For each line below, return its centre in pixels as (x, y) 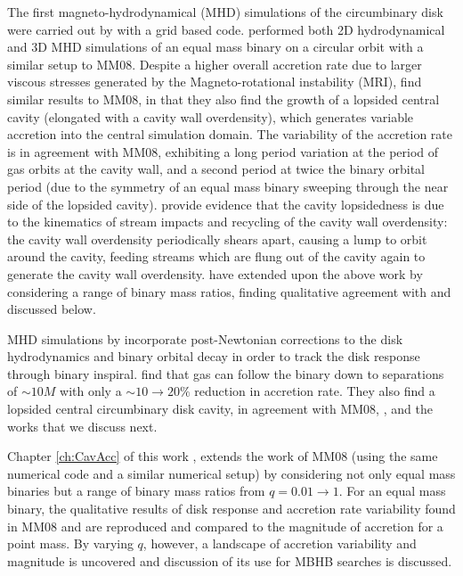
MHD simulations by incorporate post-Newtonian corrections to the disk (205, 338)
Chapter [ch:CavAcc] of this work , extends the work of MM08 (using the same (223, 456)
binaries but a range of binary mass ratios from (136, 491)
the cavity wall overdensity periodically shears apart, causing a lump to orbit (217, 239)
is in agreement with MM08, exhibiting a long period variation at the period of (223, 151)
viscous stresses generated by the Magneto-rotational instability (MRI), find (215, 82)
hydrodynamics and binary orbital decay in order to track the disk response (214, 356)
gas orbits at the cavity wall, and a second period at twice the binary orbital (216, 169)
